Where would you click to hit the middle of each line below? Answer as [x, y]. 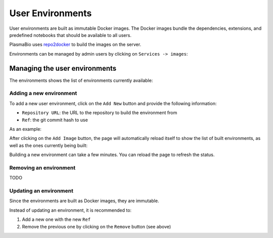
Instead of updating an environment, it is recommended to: [70, 210]
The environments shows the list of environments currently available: [81, 80]
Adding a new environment [43, 93]
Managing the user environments [63, 68]
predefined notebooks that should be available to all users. [70, 35]
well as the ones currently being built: [49, 145]
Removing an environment [42, 168]
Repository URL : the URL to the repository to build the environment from [100, 113]
